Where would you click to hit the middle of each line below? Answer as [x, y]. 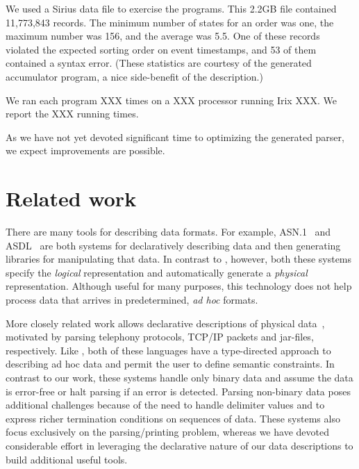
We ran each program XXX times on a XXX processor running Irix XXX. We [171, 100]
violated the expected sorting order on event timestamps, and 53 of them [161, 49]
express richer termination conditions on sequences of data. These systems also [173, 418]
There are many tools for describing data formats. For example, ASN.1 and [168, 232]
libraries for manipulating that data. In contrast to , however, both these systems [179, 259]
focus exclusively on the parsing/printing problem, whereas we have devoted [167, 432]
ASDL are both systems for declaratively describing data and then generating [173, 245]
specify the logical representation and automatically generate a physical [157, 272]
